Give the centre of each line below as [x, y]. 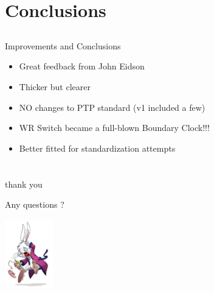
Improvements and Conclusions [63, 45]
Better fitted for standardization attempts [97, 148]
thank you [24, 184]
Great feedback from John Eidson [82, 66]
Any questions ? [35, 204]
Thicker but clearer [55, 86]
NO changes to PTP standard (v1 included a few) [112, 107]
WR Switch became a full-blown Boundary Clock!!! [114, 128]
